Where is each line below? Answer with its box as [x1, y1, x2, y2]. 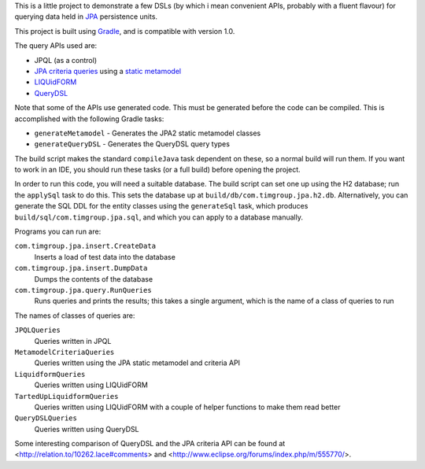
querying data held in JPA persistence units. [14, 12, 157, 21]
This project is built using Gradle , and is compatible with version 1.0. [14, 26, 235, 35]
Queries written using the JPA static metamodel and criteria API [34, 358, 240, 367]
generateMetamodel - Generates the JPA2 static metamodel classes [34, 128, 261, 138]
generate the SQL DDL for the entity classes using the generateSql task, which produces [14, 201, 309, 211]
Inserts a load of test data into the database [34, 252, 176, 261]
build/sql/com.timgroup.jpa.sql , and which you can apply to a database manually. [14, 212, 303, 222]
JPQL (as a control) [34, 55, 98, 65]
